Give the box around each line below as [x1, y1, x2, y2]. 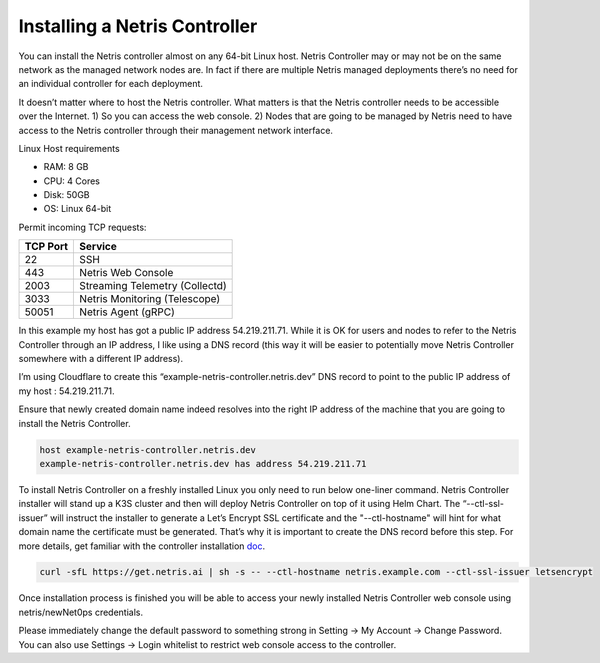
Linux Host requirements [18, 142, 120, 154]
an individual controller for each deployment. [18, 78, 204, 90]
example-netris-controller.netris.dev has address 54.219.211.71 [39, 458, 367, 469]
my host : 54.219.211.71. [18, 385, 115, 397]
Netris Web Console [79, 266, 174, 280]
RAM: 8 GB [43, 161, 89, 173]
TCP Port [24, 240, 69, 254]
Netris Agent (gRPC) [79, 305, 175, 319]
